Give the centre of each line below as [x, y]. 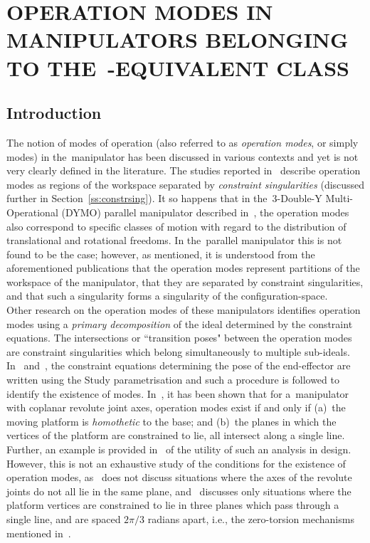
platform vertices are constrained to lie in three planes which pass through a [173, 505]
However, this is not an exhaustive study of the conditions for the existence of [176, 463]
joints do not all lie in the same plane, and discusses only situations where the [179, 491]
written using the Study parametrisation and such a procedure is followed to [173, 380]
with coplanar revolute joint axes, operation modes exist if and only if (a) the [176, 407]
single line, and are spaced [64, 518]
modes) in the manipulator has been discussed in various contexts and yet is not [183, 156]
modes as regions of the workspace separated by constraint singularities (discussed [186, 184]
